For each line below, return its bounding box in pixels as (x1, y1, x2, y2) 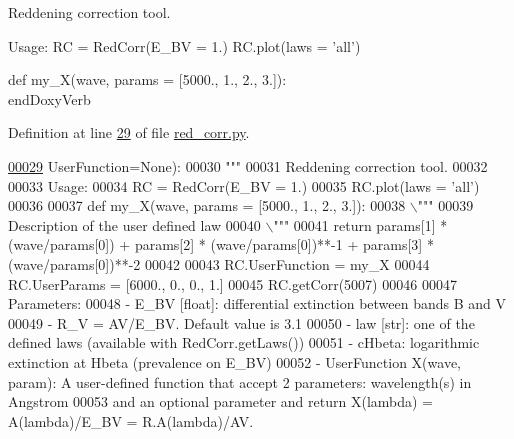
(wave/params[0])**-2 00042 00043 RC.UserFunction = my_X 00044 (8, 253, 430, 274)
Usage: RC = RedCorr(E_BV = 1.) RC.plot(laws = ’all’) (8, 35, 361, 56)
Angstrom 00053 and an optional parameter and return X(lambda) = (8, 391, 433, 412)
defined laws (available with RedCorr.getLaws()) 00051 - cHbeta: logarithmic (8, 332, 480, 353)
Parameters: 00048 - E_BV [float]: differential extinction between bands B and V (8, 293, 507, 314)
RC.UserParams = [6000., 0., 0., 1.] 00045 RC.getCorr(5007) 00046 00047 (8, 273, 457, 294)
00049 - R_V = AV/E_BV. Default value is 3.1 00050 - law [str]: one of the (8, 312, 475, 333)
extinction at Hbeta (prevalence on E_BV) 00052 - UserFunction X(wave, (8, 351, 462, 372)
